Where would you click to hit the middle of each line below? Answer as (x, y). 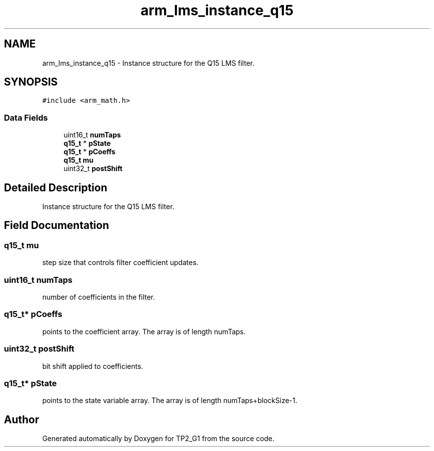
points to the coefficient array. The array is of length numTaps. (144, 331)
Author (22, 419)
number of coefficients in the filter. (99, 297)
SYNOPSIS (31, 82)
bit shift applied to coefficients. (93, 366)
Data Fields (26, 117)
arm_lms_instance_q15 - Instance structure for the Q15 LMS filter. (148, 63)
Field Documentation (56, 225)
